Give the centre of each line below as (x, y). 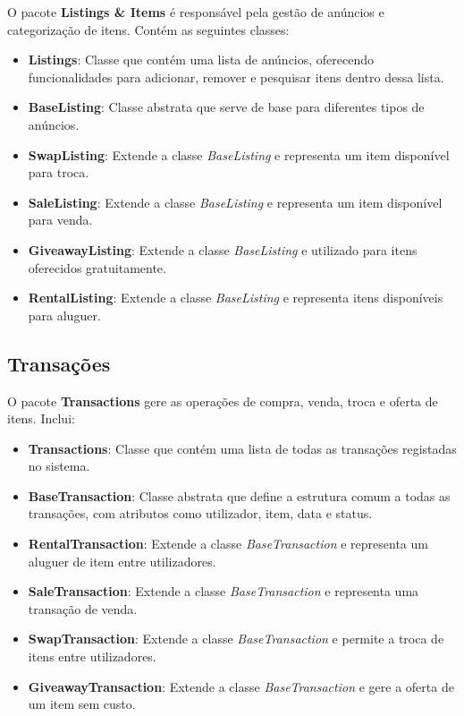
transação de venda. (83, 608)
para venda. (60, 220)
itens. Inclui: (41, 418)
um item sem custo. (82, 704)
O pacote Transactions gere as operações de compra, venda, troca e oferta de (223, 401)
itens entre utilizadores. (92, 656)
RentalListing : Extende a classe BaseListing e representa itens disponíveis (236, 298)
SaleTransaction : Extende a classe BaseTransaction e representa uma (224, 591)
